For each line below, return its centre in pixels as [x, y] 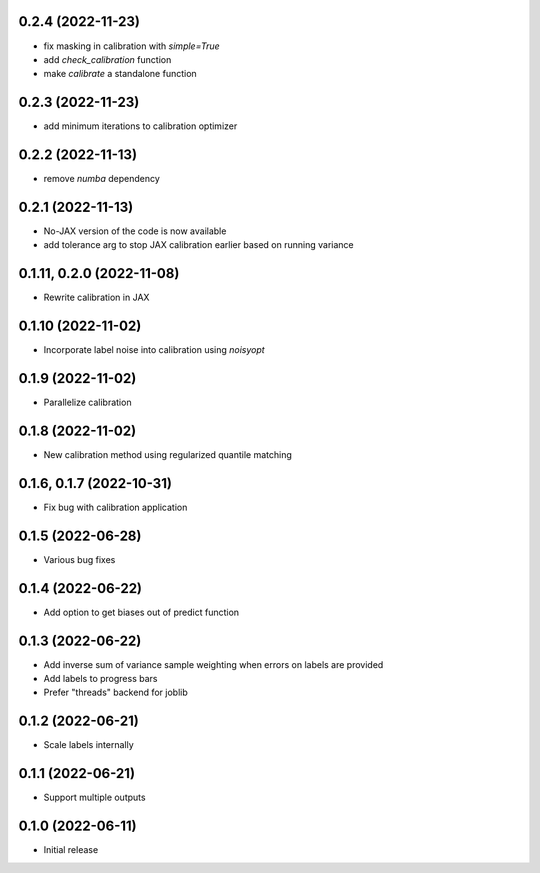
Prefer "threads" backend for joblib [116, 692]
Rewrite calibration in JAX [96, 297]
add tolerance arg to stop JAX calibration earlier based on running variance [198, 245]
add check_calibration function [107, 59]
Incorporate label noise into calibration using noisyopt [154, 350]
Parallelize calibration [87, 402]
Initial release [71, 850]
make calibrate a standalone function [120, 74]
